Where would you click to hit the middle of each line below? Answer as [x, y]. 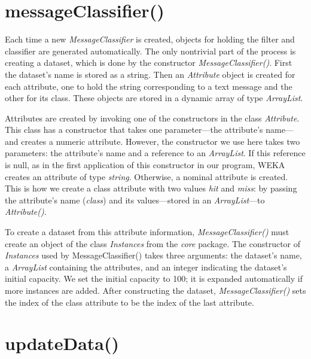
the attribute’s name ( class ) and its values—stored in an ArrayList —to [135, 200]
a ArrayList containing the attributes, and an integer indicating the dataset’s [146, 267]
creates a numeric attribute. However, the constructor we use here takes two [161, 141]
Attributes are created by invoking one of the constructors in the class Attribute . [152, 118]
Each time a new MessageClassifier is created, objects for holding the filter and [150, 39]
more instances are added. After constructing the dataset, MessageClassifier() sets [155, 290]
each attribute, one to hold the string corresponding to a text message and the [149, 86]
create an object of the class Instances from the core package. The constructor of [153, 243]
